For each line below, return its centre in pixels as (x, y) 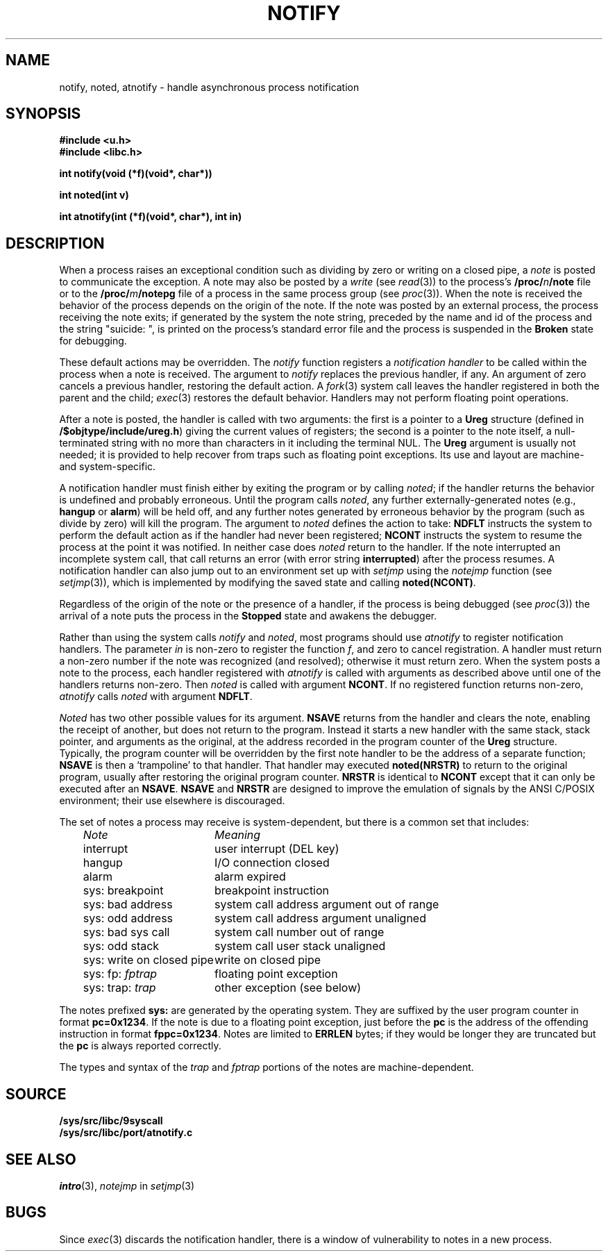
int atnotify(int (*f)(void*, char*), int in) (151, 217)
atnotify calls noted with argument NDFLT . (156, 697)
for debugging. (93, 341)
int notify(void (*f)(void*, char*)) (136, 174)
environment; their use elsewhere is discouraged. (172, 801)
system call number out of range (299, 932)
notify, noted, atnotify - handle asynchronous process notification (209, 87)
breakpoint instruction (272, 891)
